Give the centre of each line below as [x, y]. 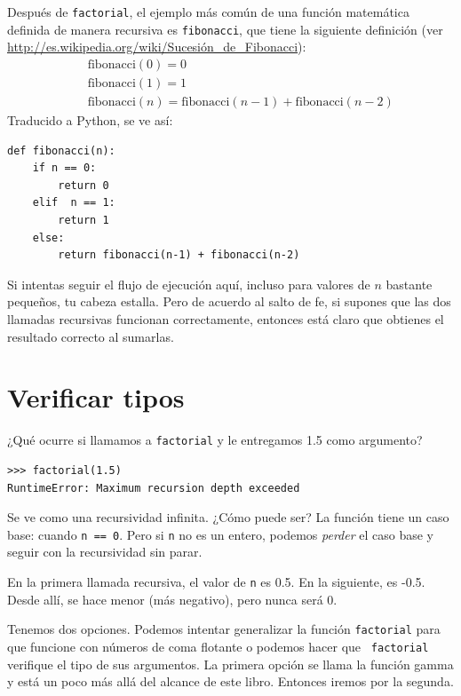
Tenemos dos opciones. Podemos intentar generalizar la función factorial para [224, 629]
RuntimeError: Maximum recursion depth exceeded [154, 488]
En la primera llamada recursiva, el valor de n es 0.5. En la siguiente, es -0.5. [216, 581]
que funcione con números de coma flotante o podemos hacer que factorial [218, 646]
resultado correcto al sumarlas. [91, 336]
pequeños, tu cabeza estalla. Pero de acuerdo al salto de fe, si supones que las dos [229, 301]
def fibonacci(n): [61, 150]
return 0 [83, 185]
